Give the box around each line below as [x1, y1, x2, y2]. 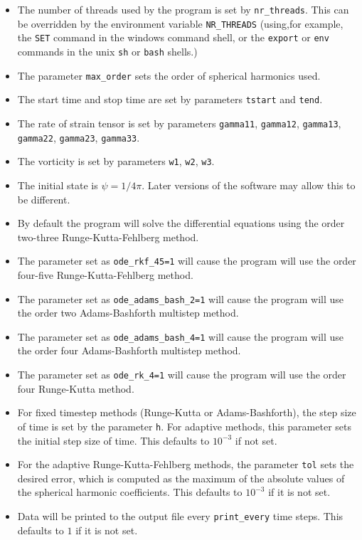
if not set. [235, 433, 277, 448]
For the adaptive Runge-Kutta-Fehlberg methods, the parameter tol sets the [17, 457, 354, 472]
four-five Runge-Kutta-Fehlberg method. [17, 267, 193, 282]
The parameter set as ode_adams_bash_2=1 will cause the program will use [17, 291, 344, 306]
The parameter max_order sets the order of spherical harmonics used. [17, 68, 321, 83]
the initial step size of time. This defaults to [17, 433, 210, 448]
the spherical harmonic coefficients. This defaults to [17, 485, 243, 499]
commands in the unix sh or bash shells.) [17, 43, 198, 58]
